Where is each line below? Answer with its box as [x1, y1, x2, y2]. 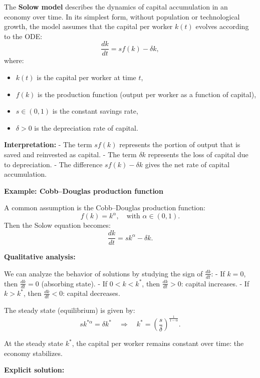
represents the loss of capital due [148, 149, 248, 159]
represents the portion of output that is [119, 139, 240, 150]
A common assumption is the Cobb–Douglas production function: [4, 202, 205, 213]
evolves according [195, 21, 249, 32]
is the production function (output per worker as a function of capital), [38, 89, 256, 99]
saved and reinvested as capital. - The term [4, 149, 137, 159]
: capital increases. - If [181, 278, 249, 288]
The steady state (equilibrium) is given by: [4, 305, 135, 315]
